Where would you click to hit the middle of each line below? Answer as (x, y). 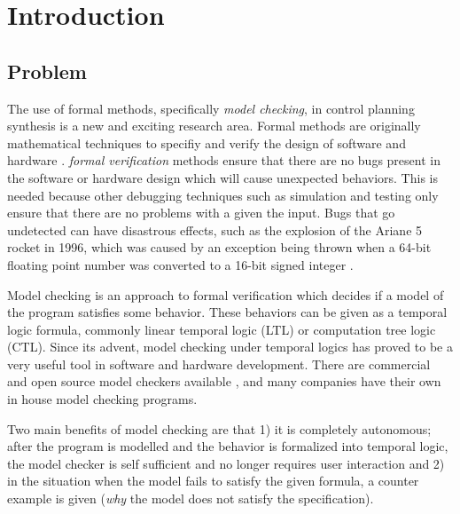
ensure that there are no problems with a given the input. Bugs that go (201, 213)
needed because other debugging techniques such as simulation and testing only (223, 195)
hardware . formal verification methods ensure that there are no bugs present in (224, 160)
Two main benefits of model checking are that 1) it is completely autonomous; (219, 428)
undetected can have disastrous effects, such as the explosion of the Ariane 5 (215, 229)
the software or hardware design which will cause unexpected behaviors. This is (222, 177)
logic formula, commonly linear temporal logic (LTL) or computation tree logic (222, 329)
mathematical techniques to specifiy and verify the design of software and (207, 142)
